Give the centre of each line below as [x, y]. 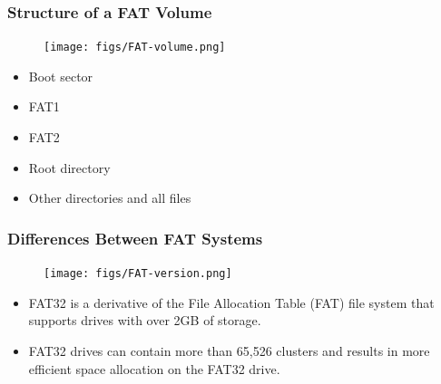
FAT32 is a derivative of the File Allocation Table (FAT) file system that [231, 302]
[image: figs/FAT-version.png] [138, 274]
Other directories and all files [110, 198]
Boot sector [61, 76]
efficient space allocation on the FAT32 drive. [154, 368]
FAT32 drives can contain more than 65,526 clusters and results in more [229, 350]
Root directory [69, 167]
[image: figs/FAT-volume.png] [135, 48]
